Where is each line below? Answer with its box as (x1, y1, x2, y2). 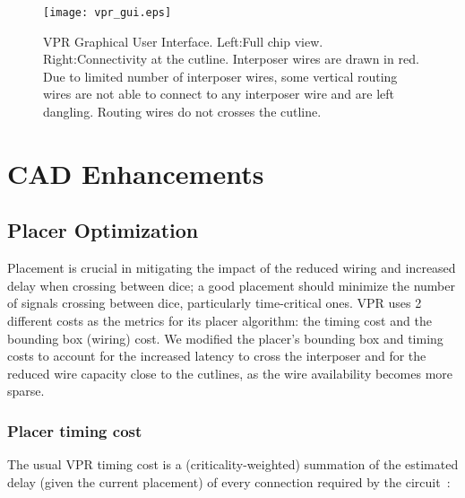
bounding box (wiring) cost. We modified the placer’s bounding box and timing (7, 328, 443, 347)
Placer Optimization (7, 216, 199, 244)
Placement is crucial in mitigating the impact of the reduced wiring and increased (7, 258, 456, 277)
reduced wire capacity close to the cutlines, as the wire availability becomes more (7, 363, 452, 382)
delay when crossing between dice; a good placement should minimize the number (7, 275, 455, 294)
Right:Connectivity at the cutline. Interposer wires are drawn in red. (43, 49, 419, 68)
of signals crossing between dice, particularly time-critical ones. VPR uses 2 (7, 293, 422, 312)
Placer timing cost (7, 419, 142, 441)
